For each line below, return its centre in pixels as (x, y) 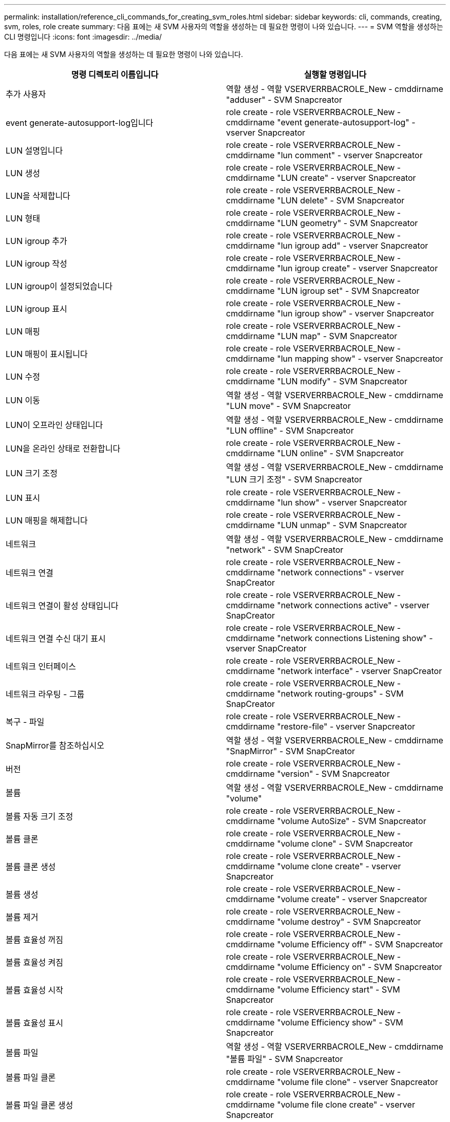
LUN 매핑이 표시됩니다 (47, 354)
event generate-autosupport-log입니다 (80, 123)
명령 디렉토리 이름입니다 (115, 74)
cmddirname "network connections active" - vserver (328, 605)
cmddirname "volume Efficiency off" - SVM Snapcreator (335, 944)
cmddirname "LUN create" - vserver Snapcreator (321, 178)
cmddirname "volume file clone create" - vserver (321, 1105)
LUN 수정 (23, 377)
